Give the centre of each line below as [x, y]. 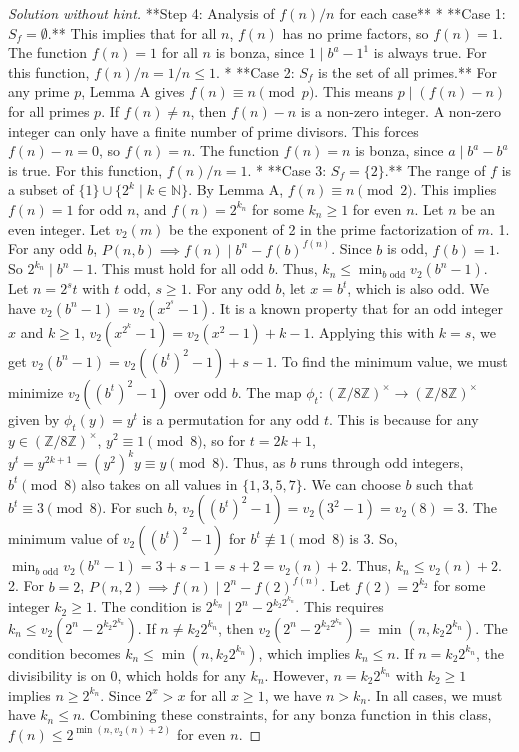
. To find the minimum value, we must [390, 360]
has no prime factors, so [355, 32]
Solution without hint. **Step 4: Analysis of [141, 13]
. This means [354, 91]
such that [445, 483]
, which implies [304, 652]
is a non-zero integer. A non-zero [400, 110]
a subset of [41, 189]
